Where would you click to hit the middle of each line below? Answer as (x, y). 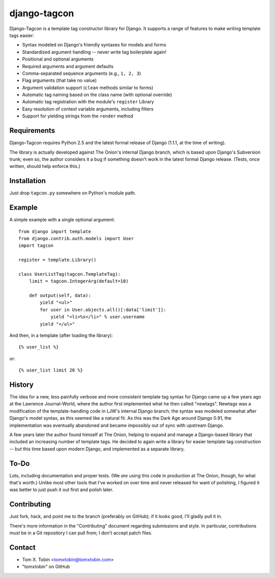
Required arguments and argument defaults (68, 66)
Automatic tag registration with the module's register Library (88, 102)
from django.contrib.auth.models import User (76, 238)
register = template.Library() (58, 260)
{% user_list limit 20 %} (51, 370)
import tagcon (36, 246)
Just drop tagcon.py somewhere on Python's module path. (73, 193)
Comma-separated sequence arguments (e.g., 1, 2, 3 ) (81, 73)
